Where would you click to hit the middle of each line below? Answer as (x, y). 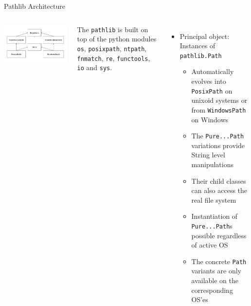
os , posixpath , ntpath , (112, 48)
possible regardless (219, 235)
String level (208, 155)
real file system (214, 200)
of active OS (210, 245)
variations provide (218, 145)
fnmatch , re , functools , (114, 58)
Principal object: (205, 36)
